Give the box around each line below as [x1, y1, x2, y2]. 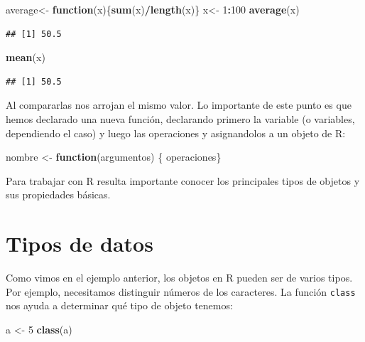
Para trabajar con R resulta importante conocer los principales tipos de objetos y [6, 173, 360, 188]
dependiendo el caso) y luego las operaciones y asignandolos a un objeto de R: [6, 125, 346, 140]
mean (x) [6, 50, 45, 65]
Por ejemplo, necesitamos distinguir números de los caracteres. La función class [6, 284, 356, 299]
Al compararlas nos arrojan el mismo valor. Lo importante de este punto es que [6, 97, 352, 112]
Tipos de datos [6, 229, 153, 258]
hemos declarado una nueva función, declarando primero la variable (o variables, [6, 111, 355, 126]
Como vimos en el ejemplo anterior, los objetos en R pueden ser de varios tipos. [6, 270, 353, 285]
